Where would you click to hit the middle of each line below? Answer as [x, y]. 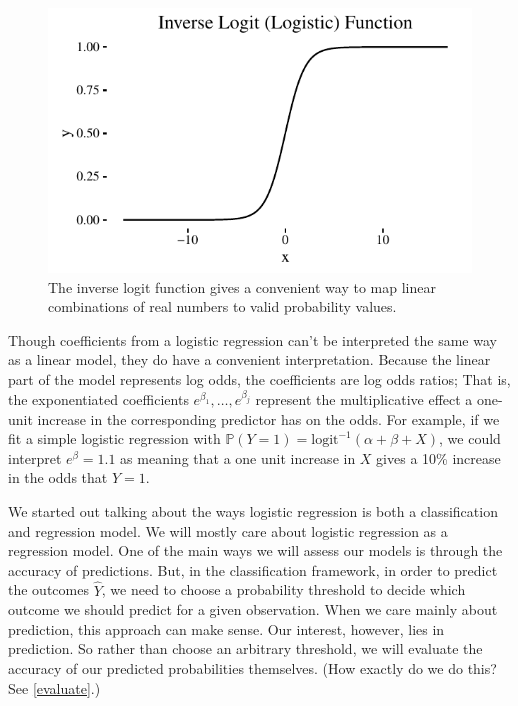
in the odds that [58, 477]
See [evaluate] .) [54, 687]
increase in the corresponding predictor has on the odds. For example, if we [268, 418]
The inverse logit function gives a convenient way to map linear [242, 286]
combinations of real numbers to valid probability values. [222, 306]
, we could [470, 438]
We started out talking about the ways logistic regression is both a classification [253, 510]
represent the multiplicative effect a [364, 399]
